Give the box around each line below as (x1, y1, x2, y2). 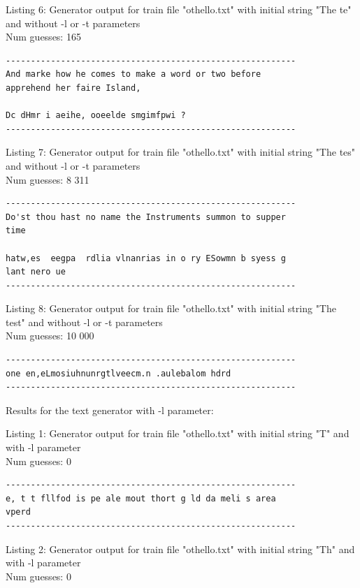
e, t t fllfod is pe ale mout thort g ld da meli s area (6, 493, 276, 504)
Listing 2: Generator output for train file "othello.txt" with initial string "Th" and (6, 541, 355, 556)
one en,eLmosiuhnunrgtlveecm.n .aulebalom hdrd (6, 368, 231, 378)
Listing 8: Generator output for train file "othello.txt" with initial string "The (6, 301, 336, 316)
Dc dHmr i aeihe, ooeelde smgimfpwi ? (6, 110, 186, 121)
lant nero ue (6, 267, 66, 277)
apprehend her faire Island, (6, 82, 141, 93)
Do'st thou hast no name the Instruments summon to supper (6, 212, 286, 222)
